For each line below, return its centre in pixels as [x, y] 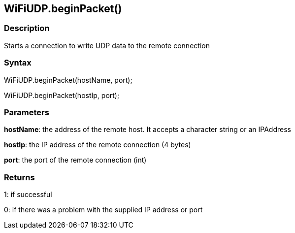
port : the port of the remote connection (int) [75, 160]
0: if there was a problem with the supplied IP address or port [103, 210]
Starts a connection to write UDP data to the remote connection [107, 45]
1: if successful [28, 195]
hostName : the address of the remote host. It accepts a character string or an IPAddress [147, 130]
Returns [19, 177]
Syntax [18, 63]
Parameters [27, 112]
